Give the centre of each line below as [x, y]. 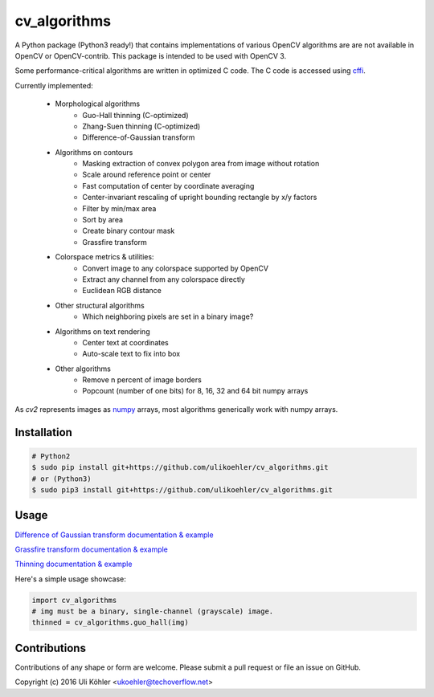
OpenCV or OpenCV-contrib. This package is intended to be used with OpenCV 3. [151, 55]
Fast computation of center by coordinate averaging [168, 185]
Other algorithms [83, 369]
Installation [43, 432]
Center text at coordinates [125, 342]
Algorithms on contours [94, 152]
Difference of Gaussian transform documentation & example [114, 535]
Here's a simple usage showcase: [70, 579]
